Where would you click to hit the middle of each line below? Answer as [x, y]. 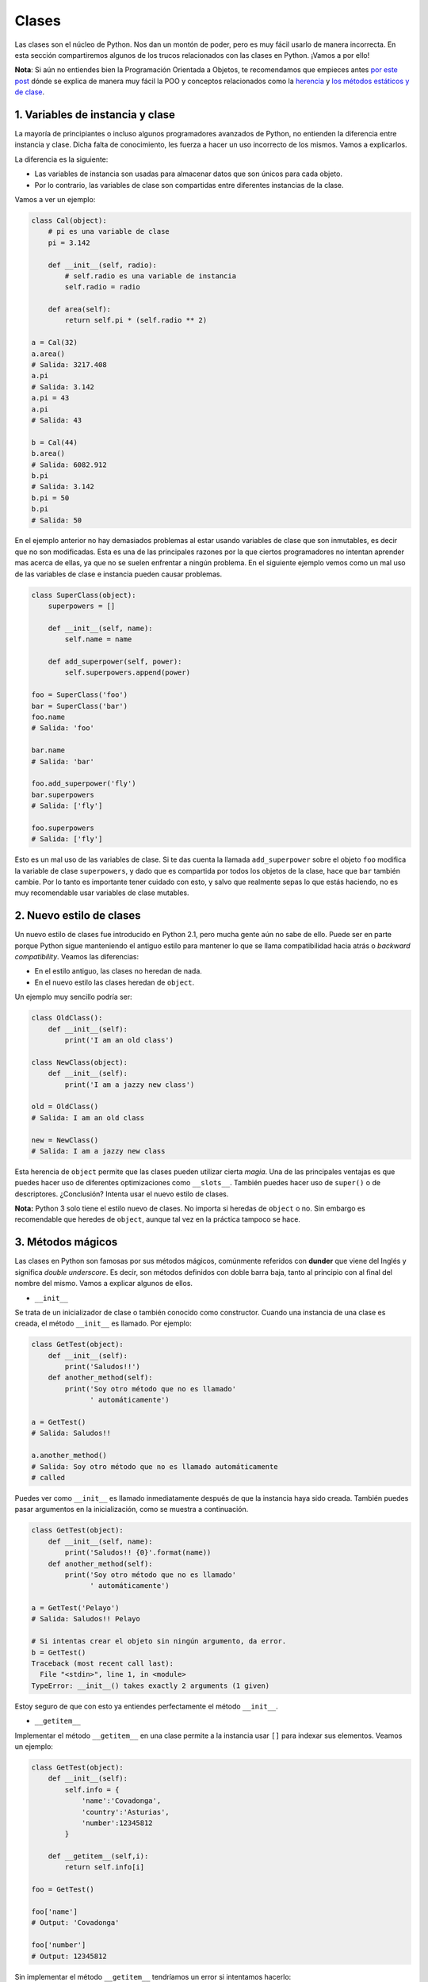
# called [48, 1477]
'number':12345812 [117, 1823]
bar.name [48, 750]
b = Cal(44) [55, 442]
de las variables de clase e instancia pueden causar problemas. [118, 574]
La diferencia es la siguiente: [61, 159]
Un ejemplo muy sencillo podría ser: [73, 997]
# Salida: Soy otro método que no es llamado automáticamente [155, 1466]
